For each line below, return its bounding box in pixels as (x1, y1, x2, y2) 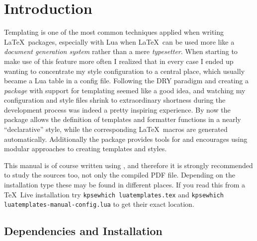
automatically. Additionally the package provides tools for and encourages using (4, 133, 248, 144)
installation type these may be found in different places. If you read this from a (4, 180, 245, 190)
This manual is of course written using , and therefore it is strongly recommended (4, 160, 253, 170)
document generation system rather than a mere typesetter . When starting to (4, 46, 238, 57)
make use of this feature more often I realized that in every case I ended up (4, 56, 234, 66)
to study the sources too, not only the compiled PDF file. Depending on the (4, 170, 236, 180)
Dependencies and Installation (4, 223, 163, 239)
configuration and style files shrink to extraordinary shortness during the (4, 95, 226, 105)
